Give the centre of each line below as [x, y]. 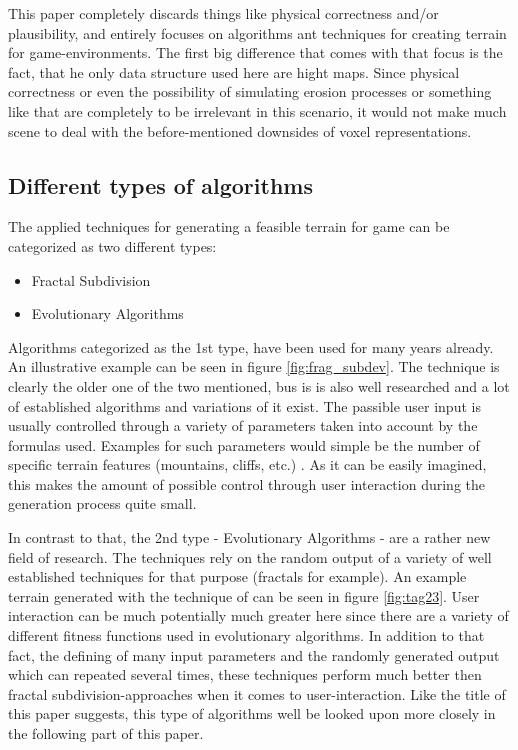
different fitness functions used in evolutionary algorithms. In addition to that [246, 635]
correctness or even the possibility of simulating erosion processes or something [250, 91]
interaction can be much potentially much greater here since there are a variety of [258, 615]
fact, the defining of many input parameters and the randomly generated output [254, 654]
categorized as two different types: [112, 245]
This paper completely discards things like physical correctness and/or [223, 13]
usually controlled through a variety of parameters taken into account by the [243, 425]
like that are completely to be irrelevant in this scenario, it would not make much [257, 110]
